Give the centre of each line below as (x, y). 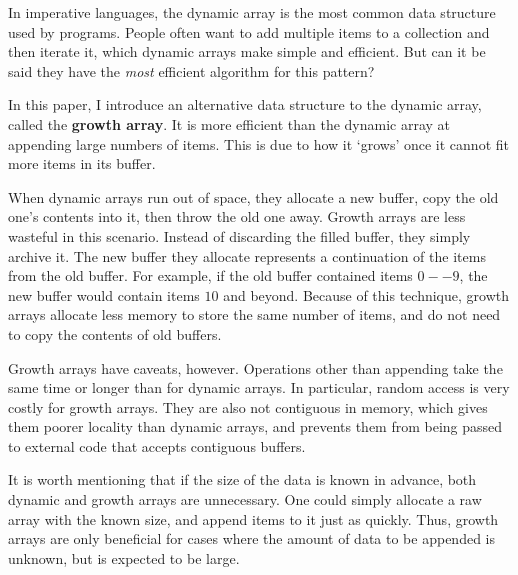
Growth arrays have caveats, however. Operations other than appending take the (255, 367)
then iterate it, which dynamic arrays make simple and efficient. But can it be (247, 51)
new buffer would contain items (104, 294)
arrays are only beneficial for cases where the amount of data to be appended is (251, 538)
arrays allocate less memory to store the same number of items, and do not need (254, 314)
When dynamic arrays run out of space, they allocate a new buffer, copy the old (253, 196)
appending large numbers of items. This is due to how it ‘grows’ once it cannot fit (258, 143)
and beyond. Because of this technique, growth (366, 294)
